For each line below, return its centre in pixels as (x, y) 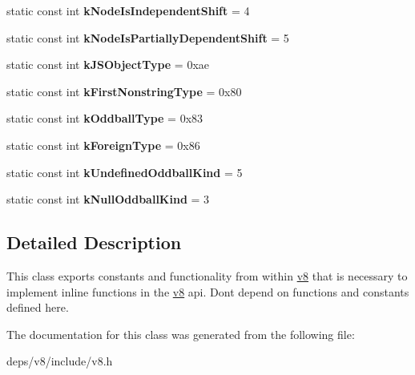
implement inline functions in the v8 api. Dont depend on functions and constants (208, 291)
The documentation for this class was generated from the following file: (181, 334)
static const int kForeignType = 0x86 (103, 145)
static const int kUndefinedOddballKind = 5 (125, 172)
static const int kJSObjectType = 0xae (108, 65)
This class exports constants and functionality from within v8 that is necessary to (207, 275)
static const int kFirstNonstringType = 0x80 (124, 91)
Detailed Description (94, 242)
